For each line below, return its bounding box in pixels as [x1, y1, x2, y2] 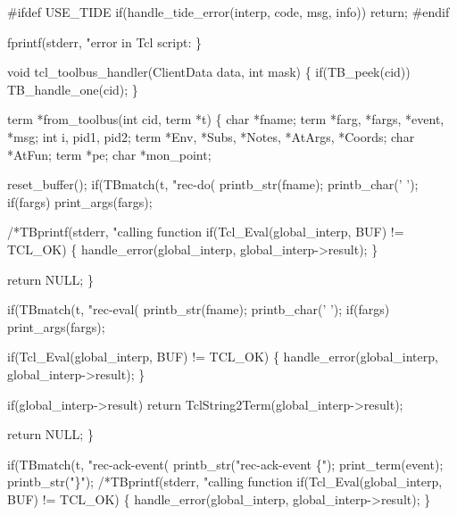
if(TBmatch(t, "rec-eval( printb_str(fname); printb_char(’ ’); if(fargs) [7, 300, 390, 319]
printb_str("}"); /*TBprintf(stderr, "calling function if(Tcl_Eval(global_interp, [7, 472, 443, 491]
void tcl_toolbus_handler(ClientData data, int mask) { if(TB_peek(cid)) [7, 62, 411, 81]
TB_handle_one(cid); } [7, 79, 138, 98]
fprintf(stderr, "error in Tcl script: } [7, 32, 203, 51]
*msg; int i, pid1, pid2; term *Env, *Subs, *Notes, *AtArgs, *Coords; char [7, 127, 415, 145]
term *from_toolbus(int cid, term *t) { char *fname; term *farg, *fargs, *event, [7, 110, 445, 129]
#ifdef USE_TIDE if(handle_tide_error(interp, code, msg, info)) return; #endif [7, 3, 450, 21]
